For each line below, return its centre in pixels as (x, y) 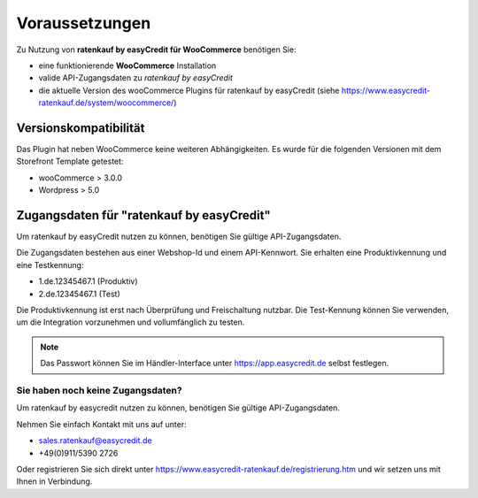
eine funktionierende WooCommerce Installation (127, 65)
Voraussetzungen (84, 23)
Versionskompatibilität (81, 128)
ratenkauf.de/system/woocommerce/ (106, 103)
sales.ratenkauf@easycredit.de (95, 441)
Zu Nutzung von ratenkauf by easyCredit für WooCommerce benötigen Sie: (156, 50)
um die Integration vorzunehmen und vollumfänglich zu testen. (131, 322)
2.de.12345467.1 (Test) (79, 294)
